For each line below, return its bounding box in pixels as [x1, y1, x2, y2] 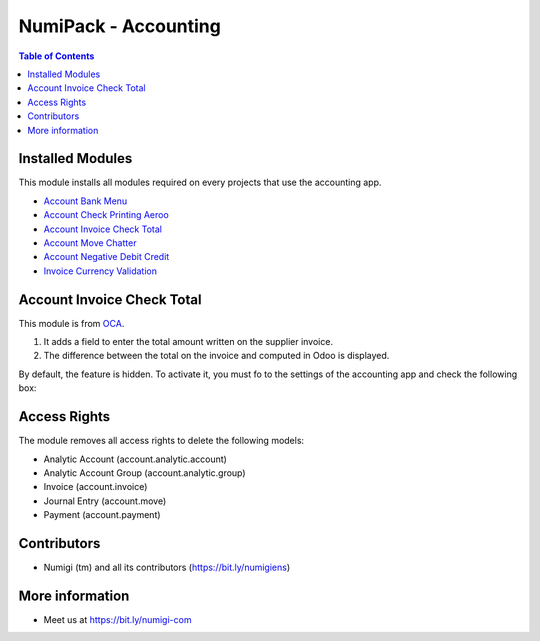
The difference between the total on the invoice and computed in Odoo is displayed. [43, 350, 390, 362]
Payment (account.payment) [43, 509, 161, 521]
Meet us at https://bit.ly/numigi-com [43, 613, 192, 625]
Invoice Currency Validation [43, 265, 157, 277]
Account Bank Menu [43, 195, 128, 207]
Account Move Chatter [43, 236, 137, 249]
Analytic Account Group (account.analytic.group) [43, 466, 246, 479]
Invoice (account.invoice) [43, 481, 148, 493]
